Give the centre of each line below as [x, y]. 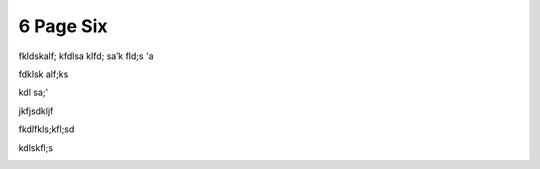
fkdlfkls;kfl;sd [46, 129]
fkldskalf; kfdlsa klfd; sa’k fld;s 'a [86, 56]
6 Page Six [63, 26]
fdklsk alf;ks [43, 74]
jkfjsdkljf [36, 111]
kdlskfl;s [36, 147]
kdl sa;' [33, 92]
